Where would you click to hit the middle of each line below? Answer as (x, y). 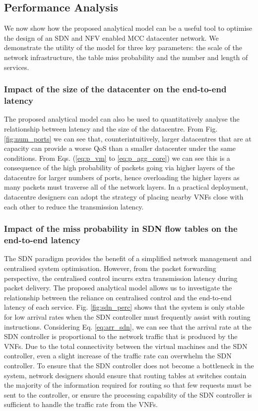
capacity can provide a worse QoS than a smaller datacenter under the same (120, 148)
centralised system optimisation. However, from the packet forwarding (110, 268)
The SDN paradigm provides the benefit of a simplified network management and (128, 258)
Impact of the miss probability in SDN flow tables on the (121, 229)
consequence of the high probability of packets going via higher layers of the (120, 168)
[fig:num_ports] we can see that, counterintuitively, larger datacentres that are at (128, 138)
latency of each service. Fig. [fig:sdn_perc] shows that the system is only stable (124, 307)
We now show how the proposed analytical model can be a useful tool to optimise (128, 28)
